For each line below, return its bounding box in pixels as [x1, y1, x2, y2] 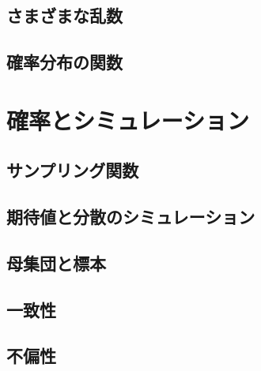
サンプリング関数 [6, 158, 139, 182]
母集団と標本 [6, 250, 106, 275]
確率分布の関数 [6, 50, 123, 74]
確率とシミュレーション [6, 103, 249, 136]
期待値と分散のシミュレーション [6, 204, 255, 229]
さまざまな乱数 [6, 3, 123, 28]
